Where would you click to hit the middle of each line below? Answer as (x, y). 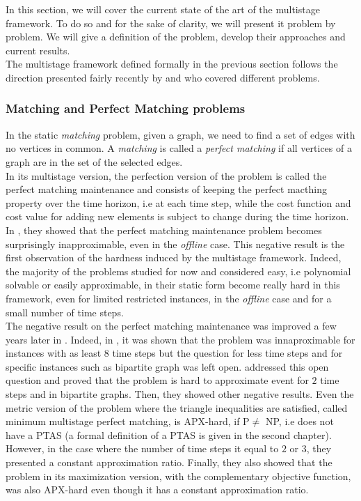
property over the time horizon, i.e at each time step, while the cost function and (178, 202)
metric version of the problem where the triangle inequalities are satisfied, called (177, 407)
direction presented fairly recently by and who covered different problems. (163, 77)
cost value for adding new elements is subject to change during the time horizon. (177, 216)
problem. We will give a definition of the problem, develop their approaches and (176, 37)
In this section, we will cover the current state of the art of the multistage (163, 9)
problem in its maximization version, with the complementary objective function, (178, 476)
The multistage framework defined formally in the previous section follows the (172, 64)
